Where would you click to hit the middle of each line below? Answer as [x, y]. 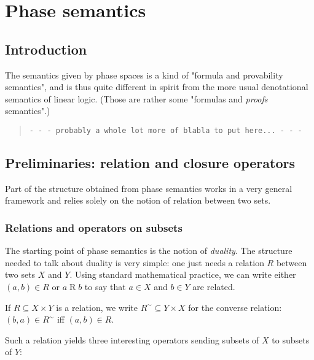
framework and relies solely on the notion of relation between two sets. [138, 200]
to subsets [291, 339]
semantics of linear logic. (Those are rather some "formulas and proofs [136, 98]
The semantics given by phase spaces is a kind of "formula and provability [144, 75]
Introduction [46, 49]
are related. [214, 286]
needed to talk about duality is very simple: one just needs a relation [135, 262]
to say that [105, 286]
